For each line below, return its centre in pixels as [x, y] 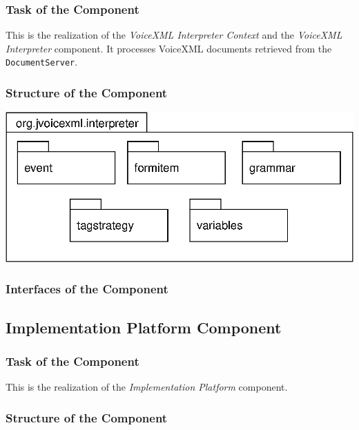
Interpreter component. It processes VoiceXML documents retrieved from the [169, 48]
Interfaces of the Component [87, 289]
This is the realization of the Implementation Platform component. [147, 387]
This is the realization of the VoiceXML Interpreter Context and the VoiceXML [174, 35]
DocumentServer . [42, 62]
